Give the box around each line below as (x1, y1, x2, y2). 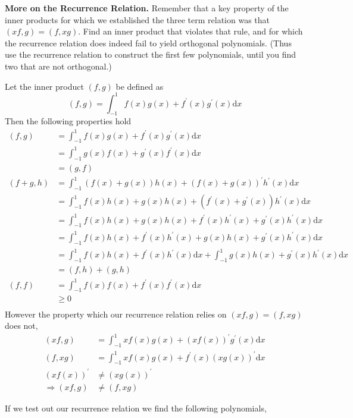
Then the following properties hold (5, 115, 132, 127)
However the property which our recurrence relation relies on (5, 307, 227, 320)
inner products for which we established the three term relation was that (5, 13, 270, 26)
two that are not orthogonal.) (5, 59, 112, 72)
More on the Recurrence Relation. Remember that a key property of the (5, 2, 289, 14)
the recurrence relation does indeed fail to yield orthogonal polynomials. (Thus (5, 36, 292, 49)
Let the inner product (5, 80, 84, 92)
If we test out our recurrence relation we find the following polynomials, (5, 401, 267, 414)
